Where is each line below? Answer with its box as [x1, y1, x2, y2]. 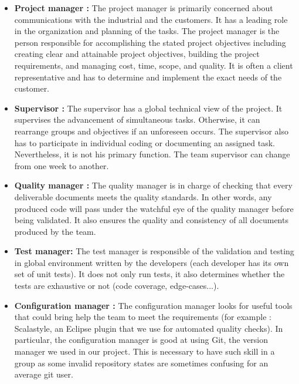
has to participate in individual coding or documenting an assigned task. [14, 136, 275, 149]
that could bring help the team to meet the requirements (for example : [14, 311, 271, 323]
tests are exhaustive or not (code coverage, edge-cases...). [14, 279, 219, 292]
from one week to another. [14, 159, 109, 171]
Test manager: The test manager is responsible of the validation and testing [14, 245, 294, 257]
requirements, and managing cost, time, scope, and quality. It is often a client [14, 59, 293, 71]
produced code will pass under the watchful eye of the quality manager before [14, 202, 294, 214]
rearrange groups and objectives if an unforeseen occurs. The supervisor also [14, 124, 288, 137]
